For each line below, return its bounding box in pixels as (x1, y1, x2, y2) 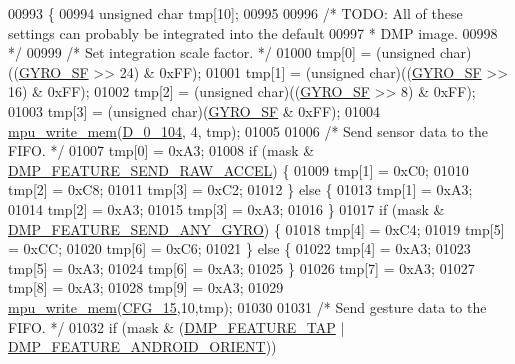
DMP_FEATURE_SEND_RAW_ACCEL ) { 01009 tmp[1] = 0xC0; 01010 (8, 159, 469, 180)
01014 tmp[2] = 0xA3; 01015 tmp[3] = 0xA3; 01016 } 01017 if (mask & (8, 198, 445, 219)
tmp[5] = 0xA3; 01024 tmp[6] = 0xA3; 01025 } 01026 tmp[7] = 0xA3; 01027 (8, 257, 475, 278)
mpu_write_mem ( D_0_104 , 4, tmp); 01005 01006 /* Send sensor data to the (8, 120, 488, 141)
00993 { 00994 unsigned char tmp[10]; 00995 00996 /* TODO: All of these (8, 3, 463, 23)
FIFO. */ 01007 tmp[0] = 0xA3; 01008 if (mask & (8, 140, 315, 161)
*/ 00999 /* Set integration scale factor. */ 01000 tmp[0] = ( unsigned (8, 42, 436, 63)
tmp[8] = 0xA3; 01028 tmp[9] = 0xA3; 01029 (8, 277, 284, 298)
